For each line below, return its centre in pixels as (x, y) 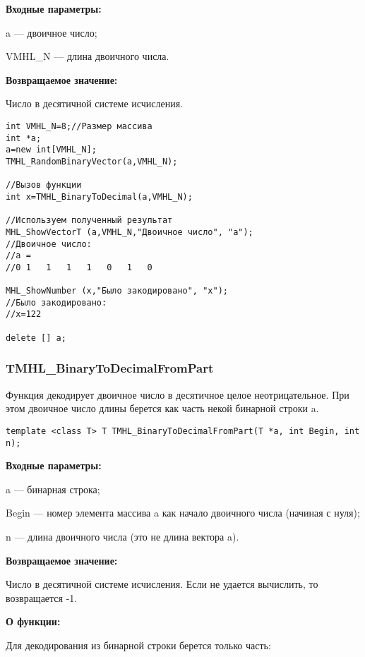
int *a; (24, 138)
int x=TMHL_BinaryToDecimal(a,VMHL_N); (99, 197)
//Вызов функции (44, 185)
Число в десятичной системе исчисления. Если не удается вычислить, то (162, 584)
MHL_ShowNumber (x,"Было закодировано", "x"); (117, 291)
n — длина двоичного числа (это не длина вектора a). (122, 536)
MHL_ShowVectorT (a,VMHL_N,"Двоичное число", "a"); (130, 232)
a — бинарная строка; (53, 489)
